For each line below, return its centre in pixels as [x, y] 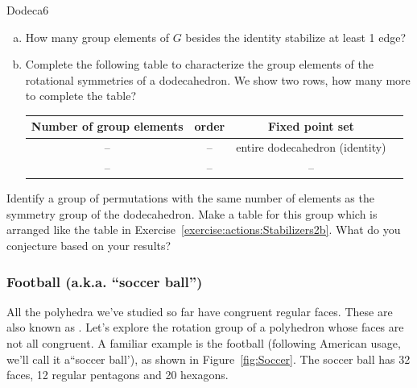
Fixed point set [311, 126]
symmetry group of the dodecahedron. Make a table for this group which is [192, 213]
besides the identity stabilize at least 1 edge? [296, 37]
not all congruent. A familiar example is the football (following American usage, [204, 343]
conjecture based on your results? [89, 246]
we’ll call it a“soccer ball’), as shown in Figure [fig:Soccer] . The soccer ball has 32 [208, 359]
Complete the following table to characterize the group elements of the [200, 64]
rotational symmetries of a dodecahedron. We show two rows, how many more [218, 79]
